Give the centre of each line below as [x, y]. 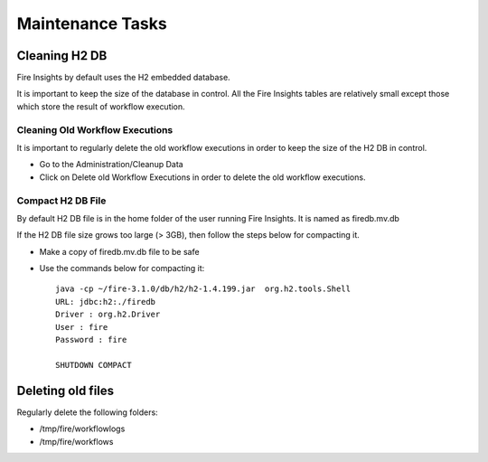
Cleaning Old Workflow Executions [95, 129]
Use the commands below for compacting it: [122, 269]
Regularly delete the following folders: [87, 412]
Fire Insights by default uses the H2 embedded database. [123, 78]
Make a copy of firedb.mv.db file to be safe [119, 251]
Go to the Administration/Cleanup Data [112, 165]
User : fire [82, 327]
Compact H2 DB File [61, 201]
